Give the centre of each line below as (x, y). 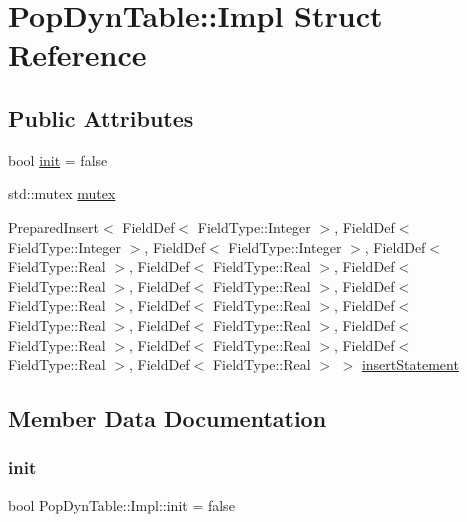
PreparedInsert (54, 226)
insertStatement (410, 364)
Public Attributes (101, 117)
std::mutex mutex (62, 193)
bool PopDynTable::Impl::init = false (121, 504)
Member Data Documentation (167, 418)
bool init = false (58, 159)
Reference (77, 54)
